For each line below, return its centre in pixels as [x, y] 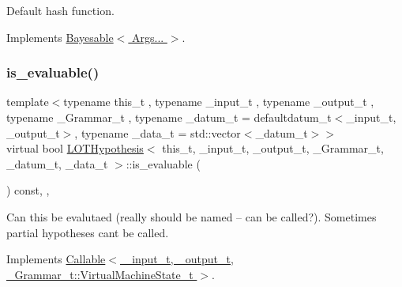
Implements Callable [56, 259]
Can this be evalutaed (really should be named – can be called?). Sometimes [192, 216]
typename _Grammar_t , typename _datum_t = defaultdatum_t [169, 117]
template [28, 102]
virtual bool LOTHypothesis [75, 148]
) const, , [28, 190]
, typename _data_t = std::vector [158, 132]
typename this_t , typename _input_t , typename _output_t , [219, 102]
